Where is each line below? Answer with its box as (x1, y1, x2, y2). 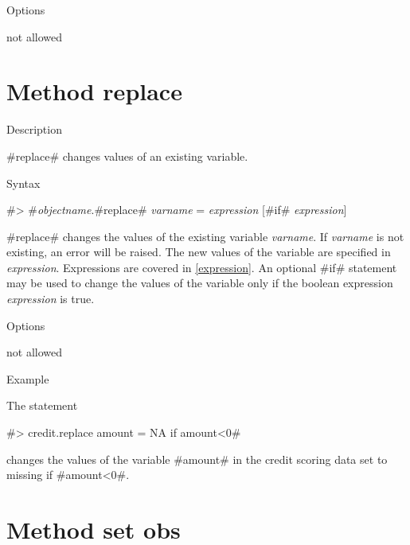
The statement (6, 397, 78, 414)
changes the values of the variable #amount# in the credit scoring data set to (6, 450, 388, 467)
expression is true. (6, 290, 95, 307)
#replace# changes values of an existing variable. (6, 147, 248, 164)
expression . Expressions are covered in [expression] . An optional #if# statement (6, 259, 397, 275)
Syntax (6, 174, 41, 191)
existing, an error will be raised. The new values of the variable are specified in (6, 243, 391, 260)
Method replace (6, 75, 182, 107)
